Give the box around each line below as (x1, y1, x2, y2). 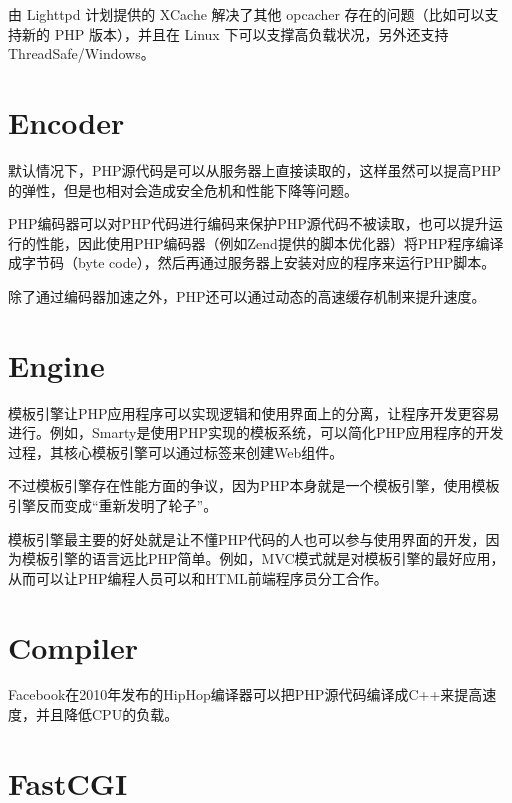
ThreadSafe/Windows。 (8, 43, 155, 64)
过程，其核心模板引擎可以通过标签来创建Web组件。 (8, 441, 344, 462)
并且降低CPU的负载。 (35, 704, 179, 725)
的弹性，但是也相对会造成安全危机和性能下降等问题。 (8, 179, 358, 200)
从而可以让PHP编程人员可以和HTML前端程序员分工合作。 (8, 567, 388, 588)
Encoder (8, 101, 125, 142)
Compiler (8, 626, 138, 667)
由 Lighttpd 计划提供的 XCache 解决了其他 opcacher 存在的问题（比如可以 (8, 4, 485, 24)
